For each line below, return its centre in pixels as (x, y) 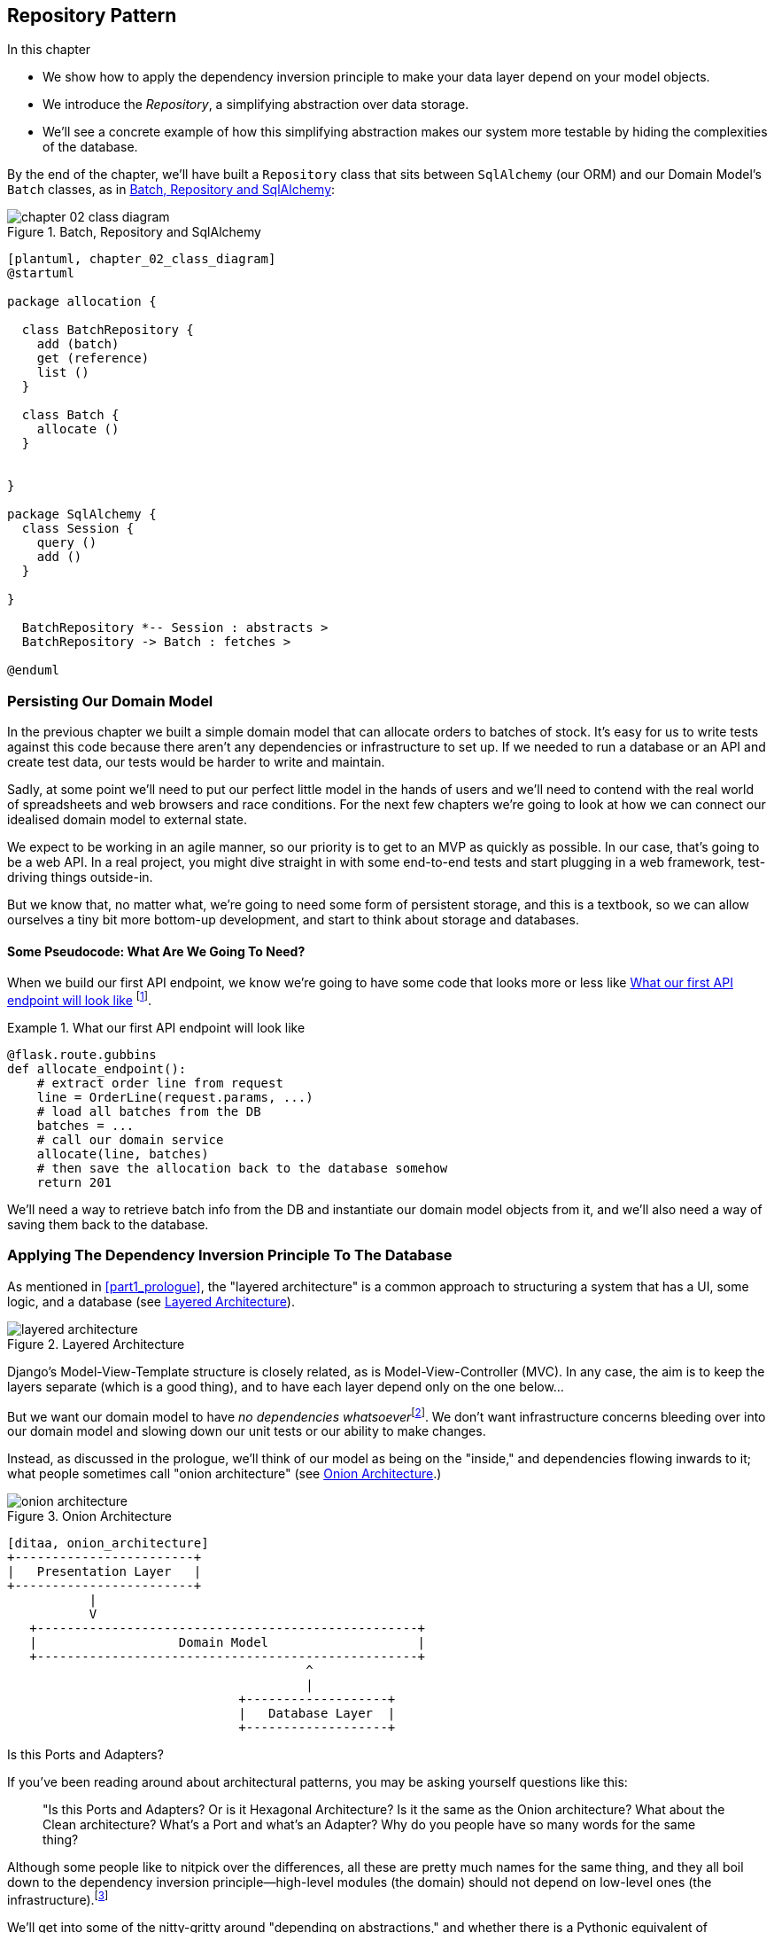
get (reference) (93, 359)
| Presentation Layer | (104, 1572)
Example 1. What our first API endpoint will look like (156, 1028)
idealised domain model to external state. (128, 820)
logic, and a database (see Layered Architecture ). (151, 1301)
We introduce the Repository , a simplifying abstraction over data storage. (256, 105)
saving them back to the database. (108, 1225)
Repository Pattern (92, 16)
